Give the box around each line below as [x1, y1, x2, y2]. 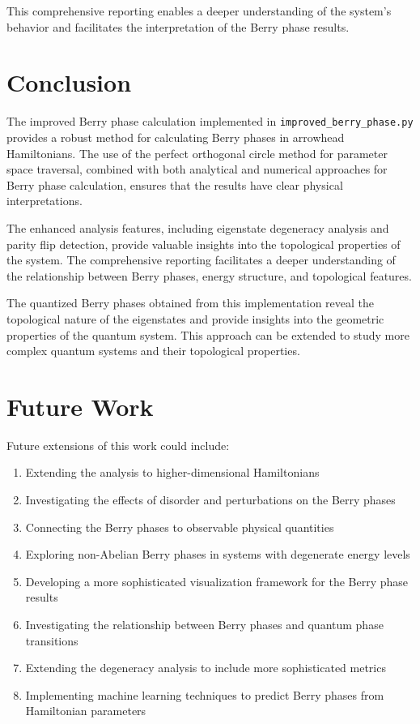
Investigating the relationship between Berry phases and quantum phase [25, 615, 384, 632]
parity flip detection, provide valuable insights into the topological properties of [6, 235, 401, 252]
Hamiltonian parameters [25, 702, 146, 719]
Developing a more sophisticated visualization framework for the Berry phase [25, 572, 409, 589]
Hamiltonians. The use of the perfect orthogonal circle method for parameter [6, 144, 388, 161]
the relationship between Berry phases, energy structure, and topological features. [6, 267, 412, 284]
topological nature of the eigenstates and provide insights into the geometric [6, 310, 384, 327]
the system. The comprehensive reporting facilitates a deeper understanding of [6, 251, 396, 268]
